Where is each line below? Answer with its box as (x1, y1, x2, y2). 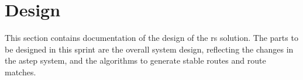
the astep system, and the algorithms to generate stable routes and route (5, 54, 266, 67)
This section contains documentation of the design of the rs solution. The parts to (5, 32, 298, 44)
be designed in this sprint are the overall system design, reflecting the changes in (5, 43, 294, 55)
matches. (5, 65, 36, 78)
